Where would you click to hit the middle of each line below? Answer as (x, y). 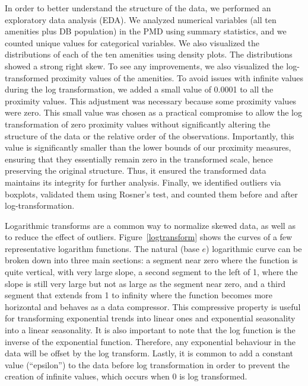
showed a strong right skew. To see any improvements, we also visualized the (144, 66)
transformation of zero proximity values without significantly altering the (138, 124)
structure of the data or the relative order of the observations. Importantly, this (150, 135)
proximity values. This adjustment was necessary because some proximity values (151, 101)
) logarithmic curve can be (254, 248)
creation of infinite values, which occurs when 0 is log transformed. (126, 376)
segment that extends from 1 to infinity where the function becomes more (139, 295)
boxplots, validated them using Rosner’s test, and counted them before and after (151, 194)
